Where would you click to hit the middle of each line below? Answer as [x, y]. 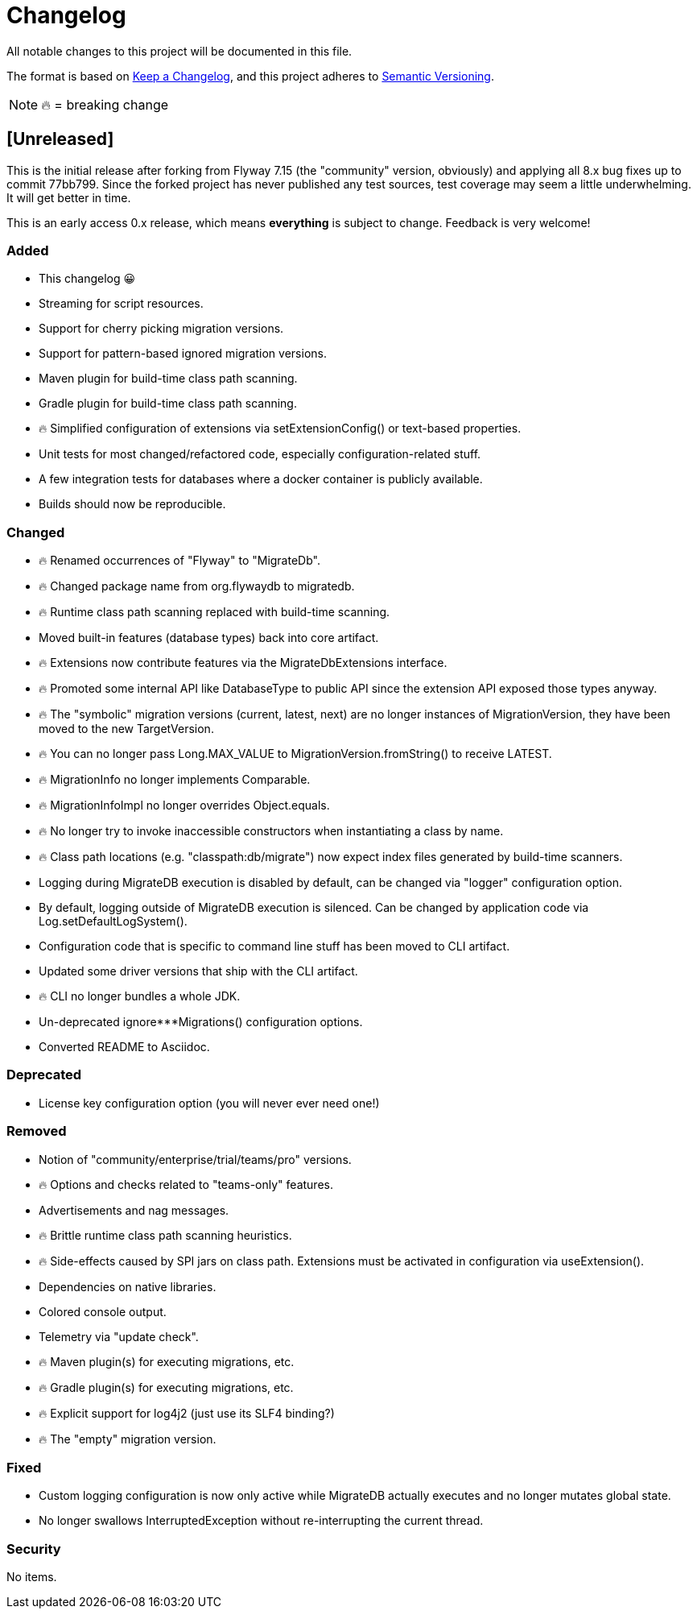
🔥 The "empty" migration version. [128, 1439]
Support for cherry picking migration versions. [161, 329]
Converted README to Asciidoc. [124, 1047]
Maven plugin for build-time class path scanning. [168, 379]
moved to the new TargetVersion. [126, 729]
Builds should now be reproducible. [132, 504]
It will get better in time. [69, 197]
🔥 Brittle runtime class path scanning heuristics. [165, 1235]
